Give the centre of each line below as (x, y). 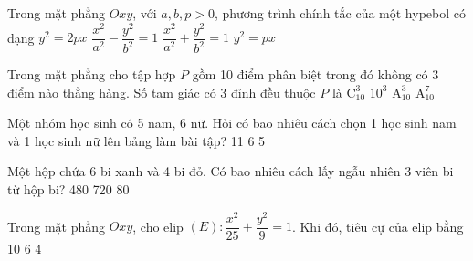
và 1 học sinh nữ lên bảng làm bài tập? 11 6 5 (137, 140)
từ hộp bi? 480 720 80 (68, 189)
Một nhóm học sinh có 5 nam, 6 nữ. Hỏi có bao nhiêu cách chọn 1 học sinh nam (232, 123)
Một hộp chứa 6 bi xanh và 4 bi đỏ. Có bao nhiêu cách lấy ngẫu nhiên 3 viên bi (231, 171)
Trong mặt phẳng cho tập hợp (92, 74)
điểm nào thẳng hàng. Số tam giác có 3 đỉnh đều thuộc (162, 92)
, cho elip (158, 226)
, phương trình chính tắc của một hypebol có (340, 13)
